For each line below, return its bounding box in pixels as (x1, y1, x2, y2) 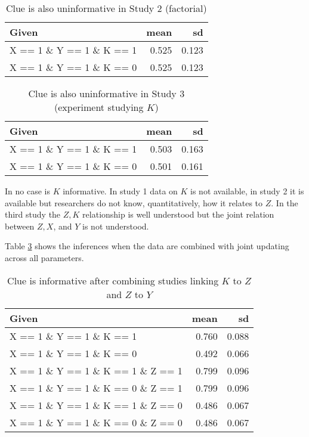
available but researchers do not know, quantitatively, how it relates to (5, 196, 263, 209)
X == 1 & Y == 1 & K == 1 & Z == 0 (10, 398, 183, 412)
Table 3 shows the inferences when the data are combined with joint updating (5, 240, 289, 252)
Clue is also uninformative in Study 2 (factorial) (5, 1, 207, 15)
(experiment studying (54, 100, 144, 114)
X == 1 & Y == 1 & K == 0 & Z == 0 (10, 415, 183, 429)
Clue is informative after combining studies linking (7, 273, 219, 287)
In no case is (5, 185, 50, 197)
